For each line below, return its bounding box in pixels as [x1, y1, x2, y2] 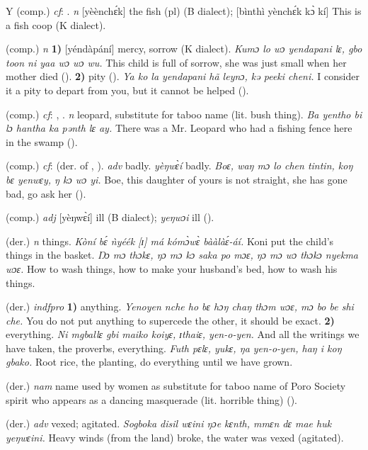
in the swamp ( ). [6, 134, 78, 149]
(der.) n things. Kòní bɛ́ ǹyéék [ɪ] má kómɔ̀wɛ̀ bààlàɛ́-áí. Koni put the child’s [6, 233, 334, 248]
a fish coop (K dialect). [6, 17, 106, 32]
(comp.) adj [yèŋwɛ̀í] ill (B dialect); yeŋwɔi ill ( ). [6, 210, 214, 225]
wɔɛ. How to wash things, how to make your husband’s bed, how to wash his [6, 261, 338, 276]
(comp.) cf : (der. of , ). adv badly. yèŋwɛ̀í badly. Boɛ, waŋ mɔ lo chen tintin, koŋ [6, 158, 353, 173]
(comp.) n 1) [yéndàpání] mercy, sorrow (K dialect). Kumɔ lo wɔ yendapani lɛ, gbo [6, 41, 362, 56]
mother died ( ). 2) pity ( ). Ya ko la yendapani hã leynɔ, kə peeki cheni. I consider [6, 69, 360, 84]
